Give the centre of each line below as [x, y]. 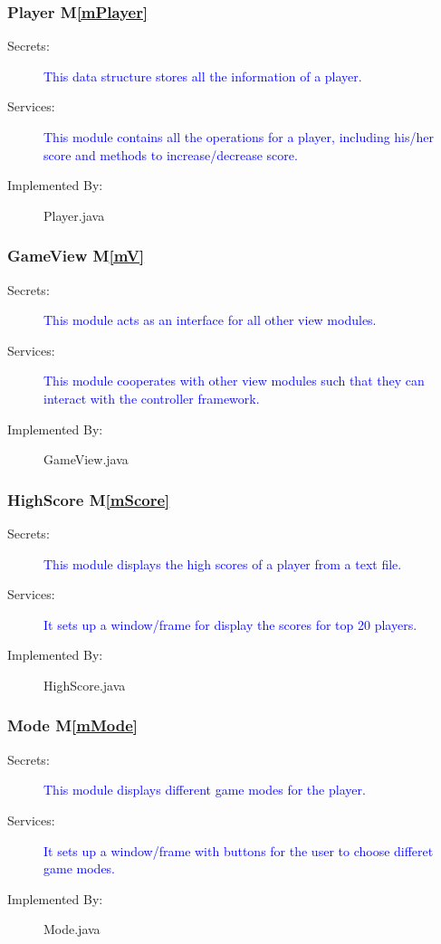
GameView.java [86, 459]
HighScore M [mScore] [89, 499]
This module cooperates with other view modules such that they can [234, 381]
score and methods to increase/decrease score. [171, 154]
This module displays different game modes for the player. [205, 790]
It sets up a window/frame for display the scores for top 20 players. [230, 624]
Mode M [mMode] [72, 725]
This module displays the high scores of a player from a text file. [223, 563]
